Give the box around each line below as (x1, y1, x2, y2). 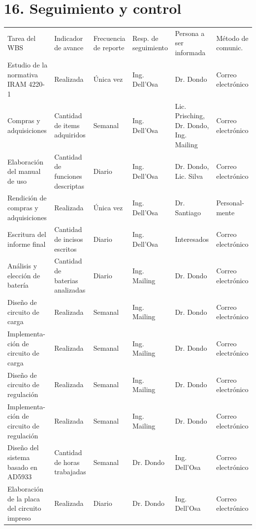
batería (7, 280, 29, 290)
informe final (7, 238, 46, 249)
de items (54, 120, 80, 130)
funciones (54, 170, 82, 181)
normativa (7, 69, 38, 79)
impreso (7, 512, 31, 523)
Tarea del (7, 33, 36, 43)
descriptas (54, 180, 85, 191)
